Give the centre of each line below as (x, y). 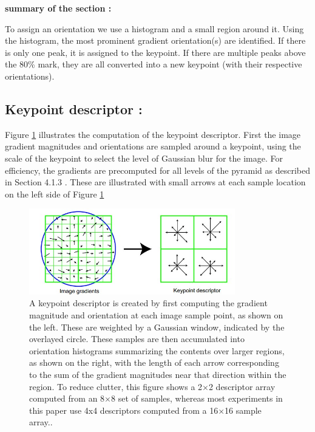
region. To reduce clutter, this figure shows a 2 (116, 386)
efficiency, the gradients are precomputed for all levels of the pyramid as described (157, 170)
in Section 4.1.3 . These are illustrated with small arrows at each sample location (155, 182)
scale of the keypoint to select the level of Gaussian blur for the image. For (144, 158)
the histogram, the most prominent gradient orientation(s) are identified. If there (155, 40)
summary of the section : (58, 8)
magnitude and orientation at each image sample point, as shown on (156, 315)
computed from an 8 (67, 398)
